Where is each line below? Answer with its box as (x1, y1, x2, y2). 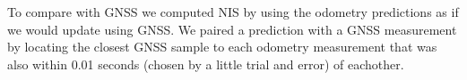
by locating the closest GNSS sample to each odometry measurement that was (7, 37, 437, 56)
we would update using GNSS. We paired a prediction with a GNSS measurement (7, 20, 457, 38)
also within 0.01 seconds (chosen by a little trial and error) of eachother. (7, 54, 404, 73)
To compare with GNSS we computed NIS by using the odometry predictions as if (7, 3, 459, 20)
